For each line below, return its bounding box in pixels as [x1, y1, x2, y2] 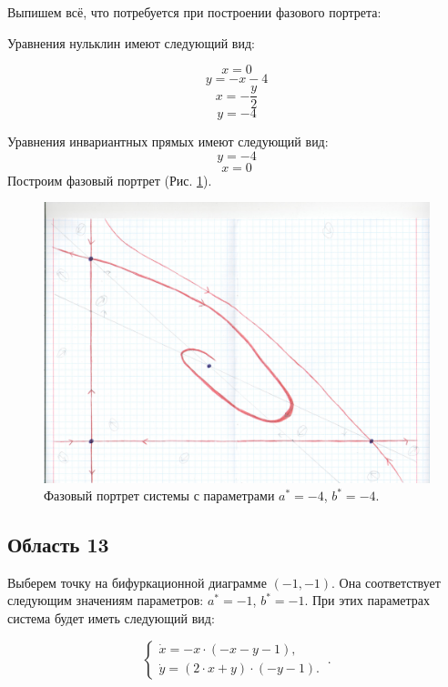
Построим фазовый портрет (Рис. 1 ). [7, 170, 212, 189]
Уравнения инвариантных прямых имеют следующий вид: [7, 132, 329, 151]
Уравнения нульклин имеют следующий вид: [7, 33, 255, 52]
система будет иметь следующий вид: [7, 609, 215, 628]
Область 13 [7, 530, 109, 559]
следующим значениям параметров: [7, 591, 204, 610]
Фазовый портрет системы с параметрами [44, 486, 275, 505]
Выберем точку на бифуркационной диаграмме [7, 572, 267, 591]
